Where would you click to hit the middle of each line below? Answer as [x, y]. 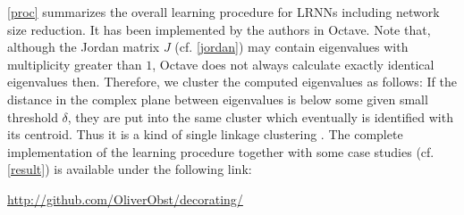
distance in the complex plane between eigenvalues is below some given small [218, 99]
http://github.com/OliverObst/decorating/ [125, 198]
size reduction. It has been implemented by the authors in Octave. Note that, [219, 29]
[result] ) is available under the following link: [130, 169]
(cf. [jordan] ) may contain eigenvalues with [291, 47]
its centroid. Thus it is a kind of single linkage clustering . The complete [205, 134]
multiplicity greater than [75, 64]
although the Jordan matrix [84, 47]
